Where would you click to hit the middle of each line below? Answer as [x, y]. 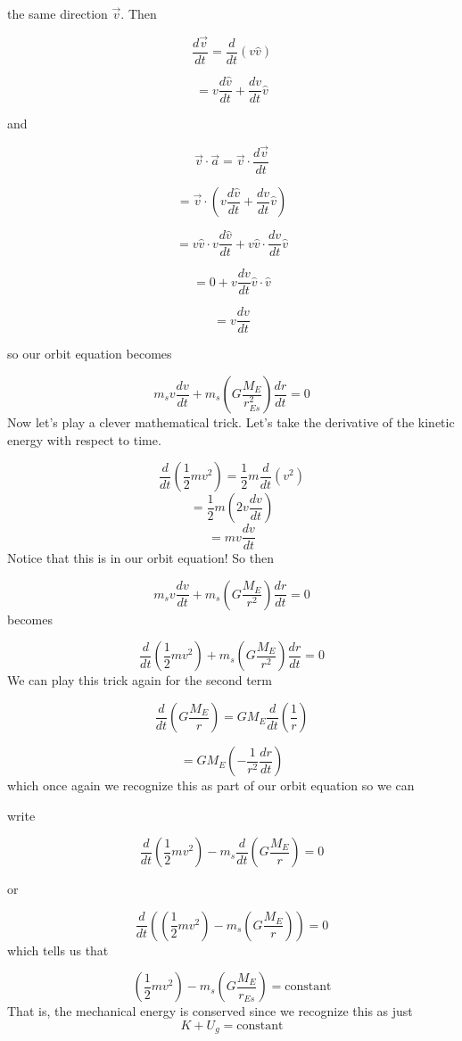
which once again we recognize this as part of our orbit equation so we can [211, 785]
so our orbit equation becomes [90, 354]
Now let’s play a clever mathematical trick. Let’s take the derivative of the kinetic [231, 422]
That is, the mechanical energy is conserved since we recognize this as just [210, 1011]
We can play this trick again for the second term [140, 680]
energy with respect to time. [84, 439]
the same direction [58, 13]
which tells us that [58, 950]
